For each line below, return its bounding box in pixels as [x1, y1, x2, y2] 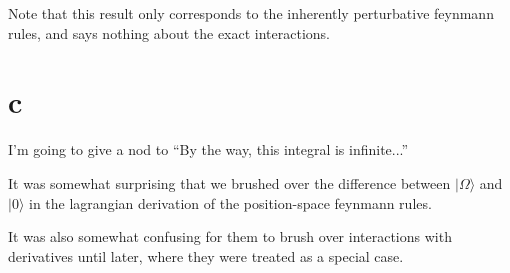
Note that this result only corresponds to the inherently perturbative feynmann [8, 3, 494, 23]
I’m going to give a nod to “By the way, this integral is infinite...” [8, 139, 409, 160]
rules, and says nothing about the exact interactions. [8, 22, 331, 43]
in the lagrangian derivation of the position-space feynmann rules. [29, 192, 432, 213]
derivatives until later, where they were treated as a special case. [8, 245, 404, 266]
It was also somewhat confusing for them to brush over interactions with [8, 226, 452, 247]
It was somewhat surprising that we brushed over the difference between [8, 172, 451, 193]
